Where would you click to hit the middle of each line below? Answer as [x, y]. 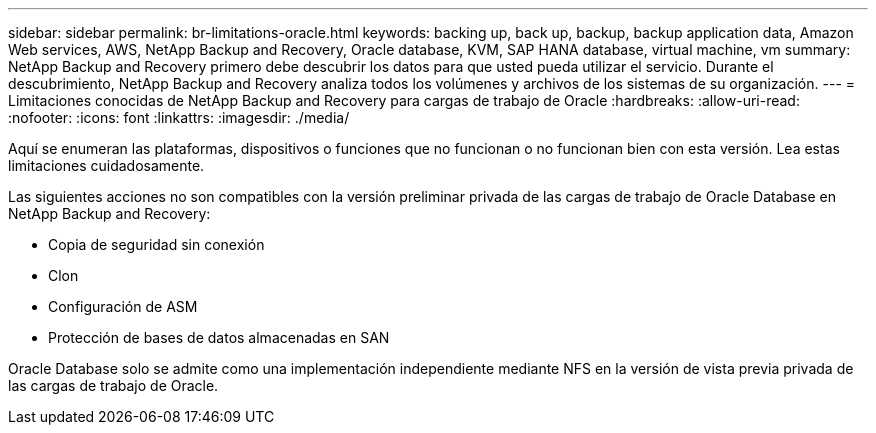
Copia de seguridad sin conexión [156, 244]
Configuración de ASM [123, 306]
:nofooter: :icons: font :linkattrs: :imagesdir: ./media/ [179, 117]
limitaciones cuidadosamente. [106, 165]
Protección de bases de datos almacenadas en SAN [219, 337]
